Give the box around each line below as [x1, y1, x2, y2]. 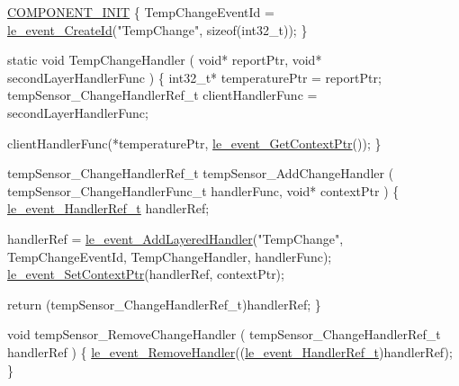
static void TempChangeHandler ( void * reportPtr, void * [7, 50, 322, 69]
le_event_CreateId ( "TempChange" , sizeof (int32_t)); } [7, 20, 308, 39]
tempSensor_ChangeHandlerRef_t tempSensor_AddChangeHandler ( [7, 164, 394, 183]
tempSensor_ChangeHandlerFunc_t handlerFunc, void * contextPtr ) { [7, 181, 400, 200]
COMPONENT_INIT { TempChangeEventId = [7, 3, 274, 21]
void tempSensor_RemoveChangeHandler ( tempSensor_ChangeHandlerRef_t [7, 325, 441, 344]
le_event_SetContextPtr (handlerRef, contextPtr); [7, 265, 284, 283]
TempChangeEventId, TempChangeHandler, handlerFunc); [7, 247, 332, 265]
